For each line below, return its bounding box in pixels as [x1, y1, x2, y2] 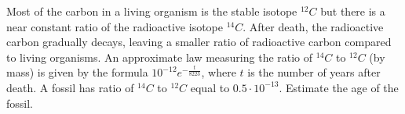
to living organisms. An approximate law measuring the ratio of [6, 48, 313, 65]
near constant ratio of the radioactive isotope [6, 18, 223, 34]
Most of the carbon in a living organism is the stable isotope [6, 3, 297, 19]
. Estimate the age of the [279, 79, 399, 95]
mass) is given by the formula [6, 64, 148, 80]
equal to [190, 79, 230, 95]
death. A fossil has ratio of [6, 79, 134, 95]
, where [201, 64, 236, 80]
